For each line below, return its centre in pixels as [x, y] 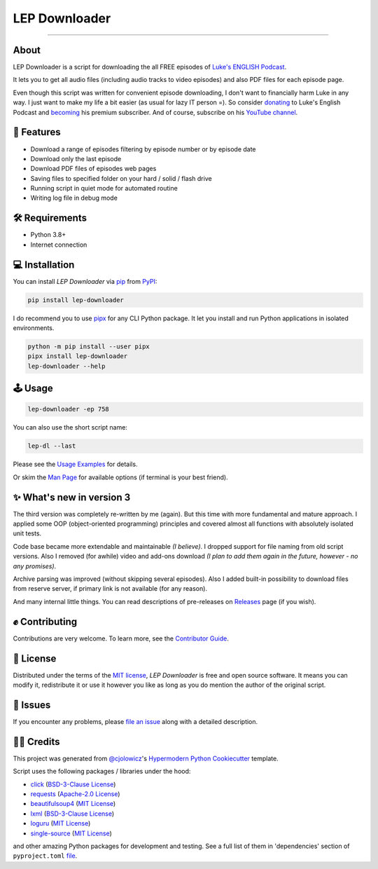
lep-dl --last [52, 446]
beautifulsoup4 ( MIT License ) [73, 804]
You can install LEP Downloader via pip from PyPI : [85, 281]
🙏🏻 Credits [36, 742]
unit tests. [27, 533]
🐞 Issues [32, 705]
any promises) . [35, 566]
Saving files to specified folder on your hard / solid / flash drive [121, 178]
